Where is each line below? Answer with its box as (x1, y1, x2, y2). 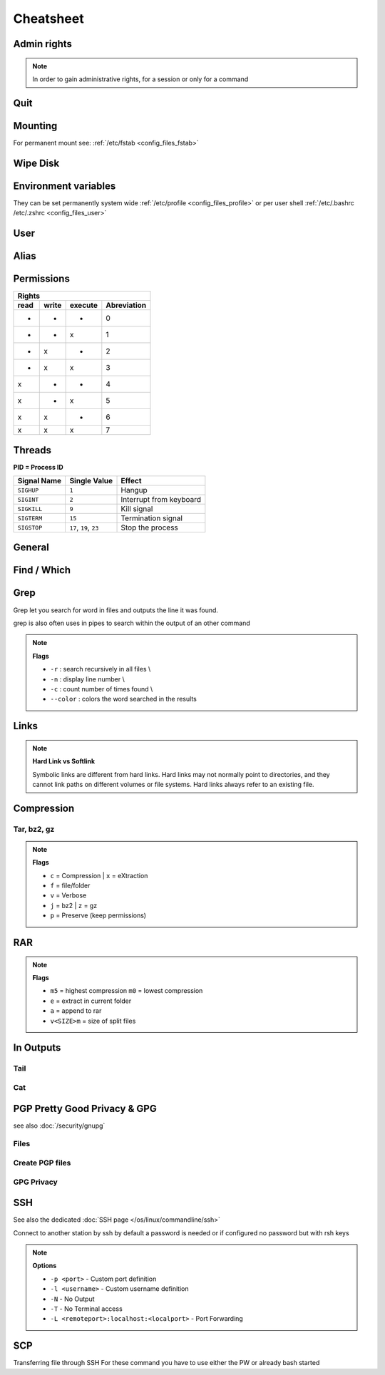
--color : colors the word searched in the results (50, 695, 197, 704)
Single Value (69, 476, 113, 486)
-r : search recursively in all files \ (50, 665, 151, 674)
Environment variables (13, 180, 116, 192)
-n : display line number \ (50, 674, 125, 684)
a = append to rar (50, 1006, 102, 1015)
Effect (120, 476, 142, 486)
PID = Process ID (13, 463, 63, 471)
